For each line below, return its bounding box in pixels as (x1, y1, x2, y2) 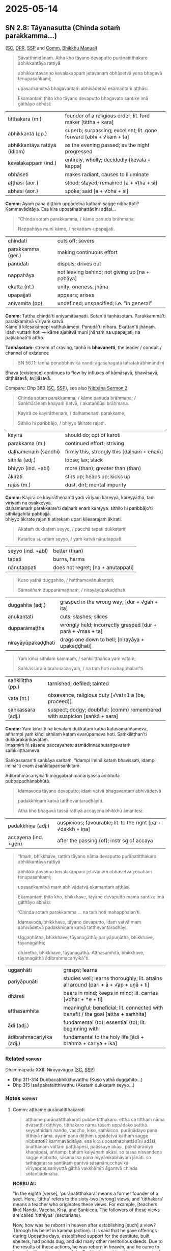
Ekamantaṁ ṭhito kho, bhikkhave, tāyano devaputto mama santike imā (17, 894, 164, 900)
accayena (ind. (8, 834, 43, 841)
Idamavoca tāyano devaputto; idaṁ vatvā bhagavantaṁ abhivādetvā (17, 788, 161, 794)
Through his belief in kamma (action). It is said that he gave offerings (12, 1227, 157, 1233)
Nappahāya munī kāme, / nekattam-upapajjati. (17, 226, 115, 232)
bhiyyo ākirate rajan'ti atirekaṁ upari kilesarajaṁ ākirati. (5, 516, 122, 522)
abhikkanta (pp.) (8, 130, 47, 137)
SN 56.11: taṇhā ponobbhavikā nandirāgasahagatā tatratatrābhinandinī (17, 360, 164, 365)
